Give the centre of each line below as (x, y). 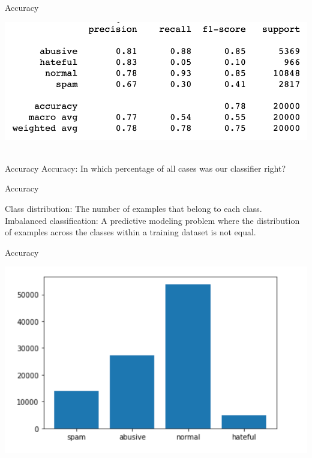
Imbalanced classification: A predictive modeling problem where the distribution (152, 220)
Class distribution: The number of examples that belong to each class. (133, 208)
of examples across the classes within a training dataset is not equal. (130, 232)
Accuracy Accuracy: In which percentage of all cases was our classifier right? (145, 168)
